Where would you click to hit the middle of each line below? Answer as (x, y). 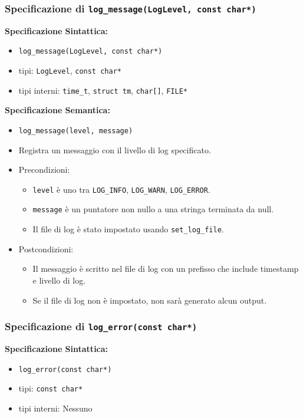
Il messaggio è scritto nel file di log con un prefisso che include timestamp (166, 269)
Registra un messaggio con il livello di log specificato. (115, 149)
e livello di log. (59, 280)
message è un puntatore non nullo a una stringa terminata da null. (153, 209)
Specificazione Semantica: (57, 110)
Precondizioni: (44, 169)
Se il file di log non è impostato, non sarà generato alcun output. (150, 300)
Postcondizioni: (46, 249)
